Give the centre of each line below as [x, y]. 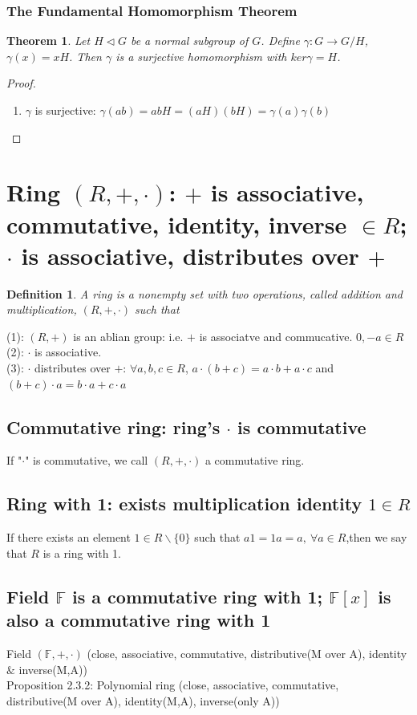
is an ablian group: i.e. [128, 336]
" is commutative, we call [87, 460]
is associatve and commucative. [276, 336]
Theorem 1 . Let [49, 41]
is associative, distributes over [190, 255]
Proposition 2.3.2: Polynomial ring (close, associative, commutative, [173, 685]
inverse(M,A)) [53, 669]
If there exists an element [69, 537]
